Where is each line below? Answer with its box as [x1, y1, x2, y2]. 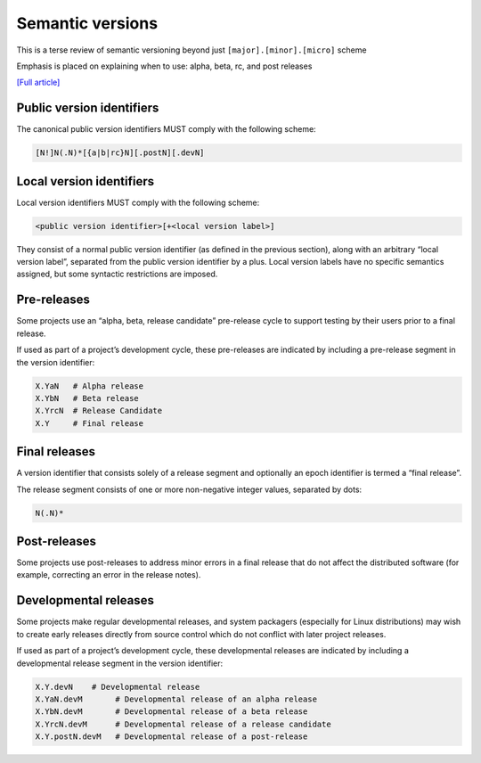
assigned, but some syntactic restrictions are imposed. [16, 268, 218, 280]
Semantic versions [16, 13, 159, 33]
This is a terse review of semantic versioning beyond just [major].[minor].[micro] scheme [16, 45, 367, 55]
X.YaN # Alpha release [35, 381, 144, 391]
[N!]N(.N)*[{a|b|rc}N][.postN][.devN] [35, 148, 205, 158]
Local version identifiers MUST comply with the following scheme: [16, 197, 260, 208]
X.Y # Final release [35, 418, 144, 428]
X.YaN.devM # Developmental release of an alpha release [35, 693, 318, 704]
